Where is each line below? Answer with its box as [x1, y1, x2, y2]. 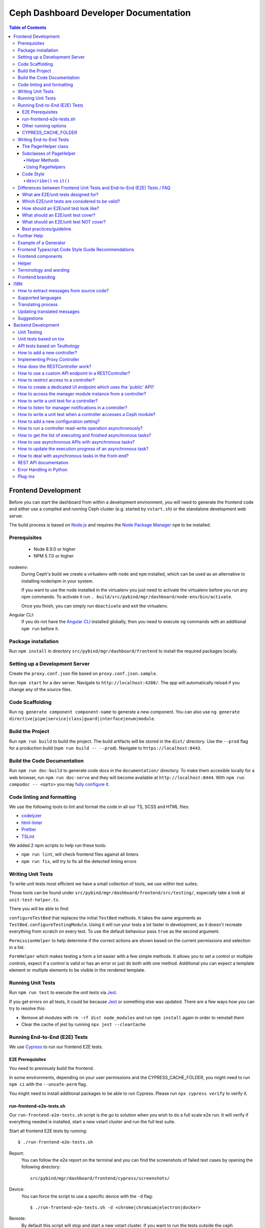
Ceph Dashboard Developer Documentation [9, 7, 191, 18]
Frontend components [18, 253, 63, 259]
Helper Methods [26, 157, 59, 163]
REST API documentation [18, 460, 69, 466]
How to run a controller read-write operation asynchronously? [18, 425, 143, 431]
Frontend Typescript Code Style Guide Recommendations [18, 247, 134, 252]
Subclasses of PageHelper [22, 150, 76, 156]
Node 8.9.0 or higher [33, 546, 76, 552]
